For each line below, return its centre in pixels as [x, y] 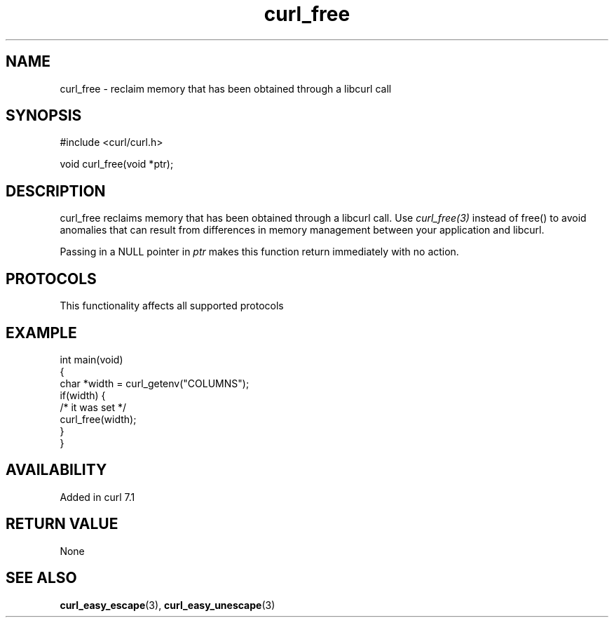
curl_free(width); [98, 419]
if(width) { [83, 395]
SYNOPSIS [44, 116]
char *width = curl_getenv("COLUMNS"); [155, 383]
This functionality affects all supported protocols [172, 306]
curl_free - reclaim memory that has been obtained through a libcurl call [226, 88]
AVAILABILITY [56, 470]
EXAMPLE [41, 333]
